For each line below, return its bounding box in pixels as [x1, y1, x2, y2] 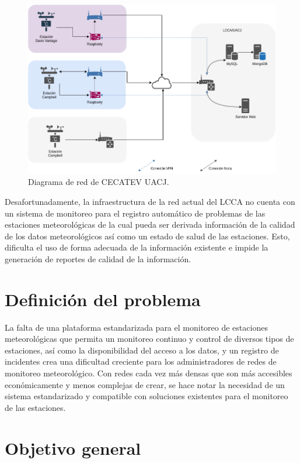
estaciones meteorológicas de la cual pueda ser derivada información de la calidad [5, 218, 295, 231]
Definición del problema [5, 287, 201, 311]
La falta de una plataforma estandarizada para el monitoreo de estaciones [5, 321, 268, 333]
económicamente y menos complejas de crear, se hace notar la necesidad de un [5, 378, 285, 390]
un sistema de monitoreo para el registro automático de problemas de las [5, 207, 266, 219]
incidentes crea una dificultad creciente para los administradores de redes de [5, 355, 277, 368]
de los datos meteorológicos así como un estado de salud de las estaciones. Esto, [5, 229, 290, 242]
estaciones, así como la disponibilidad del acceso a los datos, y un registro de [5, 344, 279, 356]
